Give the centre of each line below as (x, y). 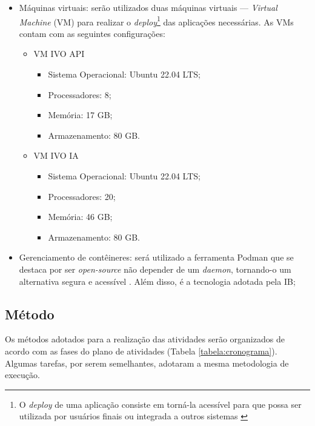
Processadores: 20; (82, 196)
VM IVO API (59, 54)
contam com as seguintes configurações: (92, 33)
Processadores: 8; (80, 94)
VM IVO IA (56, 155)
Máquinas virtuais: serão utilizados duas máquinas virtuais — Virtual (148, 7)
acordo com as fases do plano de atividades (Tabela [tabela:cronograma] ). (141, 351)
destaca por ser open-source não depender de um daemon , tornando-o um (155, 269)
